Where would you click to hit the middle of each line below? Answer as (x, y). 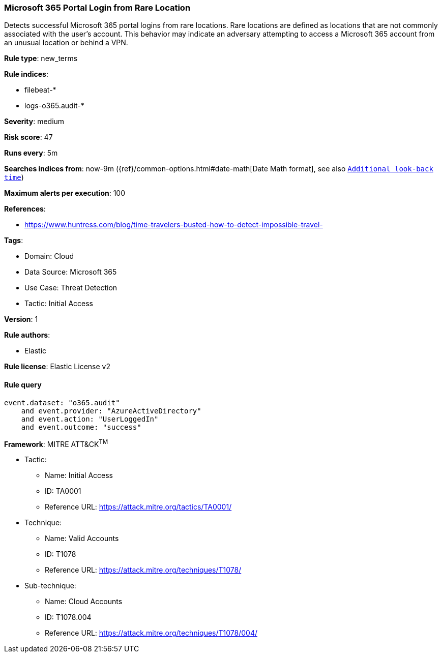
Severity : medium (34, 122)
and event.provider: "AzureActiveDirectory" (111, 411)
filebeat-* (40, 90)
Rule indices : (26, 74)
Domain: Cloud (49, 256)
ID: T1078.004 (68, 617)
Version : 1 (21, 319)
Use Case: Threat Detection (71, 288)
